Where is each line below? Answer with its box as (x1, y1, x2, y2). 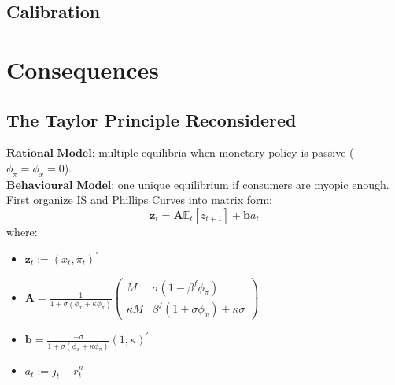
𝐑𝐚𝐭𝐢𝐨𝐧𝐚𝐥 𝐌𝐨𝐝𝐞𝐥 (6, 148, 92, 160)
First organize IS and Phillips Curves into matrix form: (6, 191, 273, 208)
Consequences (6, 53, 160, 85)
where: (6, 223, 38, 239)
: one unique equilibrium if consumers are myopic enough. (111, 176, 389, 192)
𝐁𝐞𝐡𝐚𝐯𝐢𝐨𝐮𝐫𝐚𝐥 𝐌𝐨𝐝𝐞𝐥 (6, 180, 112, 191)
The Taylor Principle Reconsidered (6, 107, 297, 131)
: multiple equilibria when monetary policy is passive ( (91, 144, 354, 161)
